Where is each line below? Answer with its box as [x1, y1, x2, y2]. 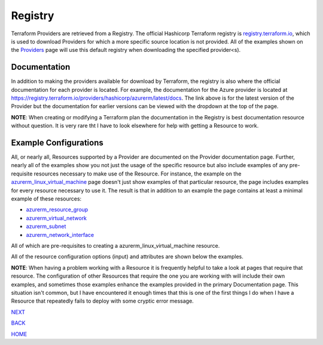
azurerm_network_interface [26, 231, 95, 238]
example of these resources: [11, 195, 82, 202]
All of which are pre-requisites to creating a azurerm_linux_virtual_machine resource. [11, 242, 220, 249]
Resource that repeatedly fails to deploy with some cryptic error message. [11, 297, 194, 304]
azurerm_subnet [26, 223, 66, 230]
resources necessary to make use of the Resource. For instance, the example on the [33, 170, 242, 177]
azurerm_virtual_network [26, 214, 87, 221]
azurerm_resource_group [26, 206, 89, 213]
